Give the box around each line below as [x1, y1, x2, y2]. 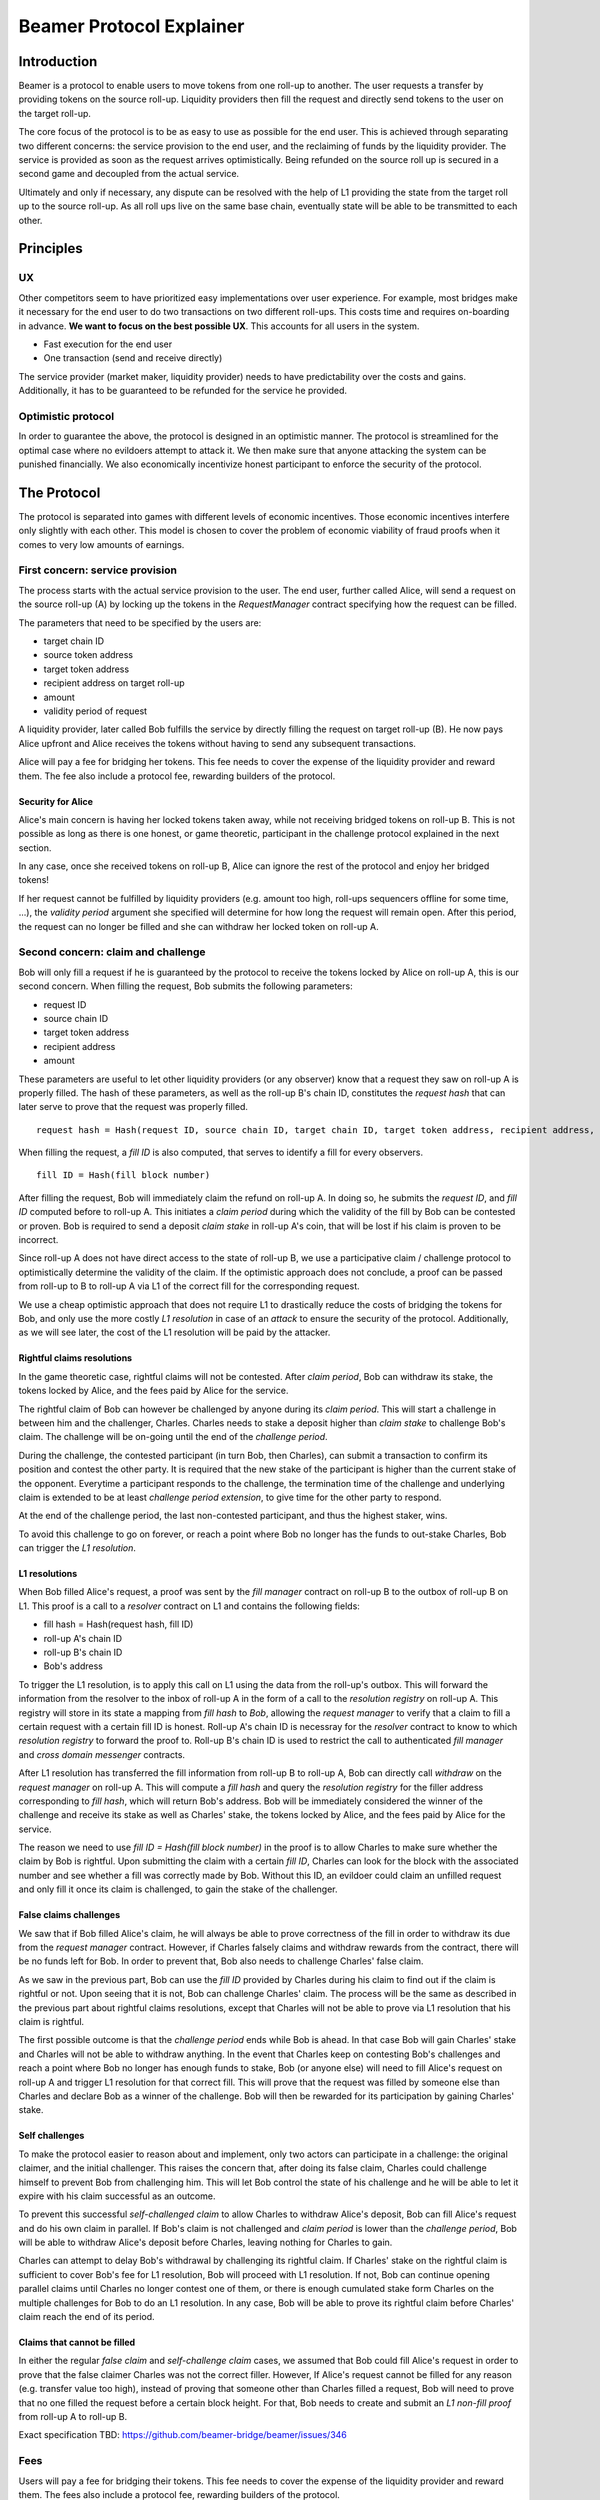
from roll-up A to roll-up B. [18, 2410, 128, 2422]
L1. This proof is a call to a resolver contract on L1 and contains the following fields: [18, 1600, 360, 1612]
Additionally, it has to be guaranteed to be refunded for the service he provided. [18, 385, 348, 397]
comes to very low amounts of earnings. [18, 538, 185, 550]
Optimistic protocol [18, 409, 115, 423]
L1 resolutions [18, 1568, 78, 1580]
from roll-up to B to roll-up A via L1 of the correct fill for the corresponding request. [18, 1280, 360, 1292]
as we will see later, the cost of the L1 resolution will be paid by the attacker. [18, 1326, 331, 1339]
